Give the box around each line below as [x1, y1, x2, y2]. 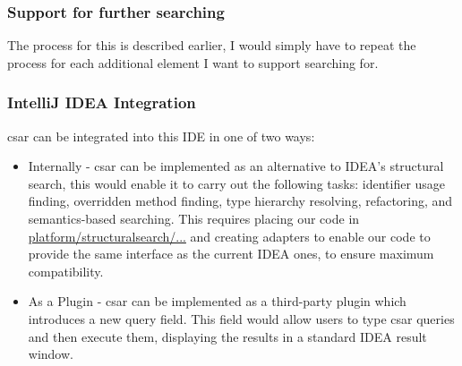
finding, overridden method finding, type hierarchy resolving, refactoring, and [28, 192, 453, 210]
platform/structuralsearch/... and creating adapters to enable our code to [28, 226, 431, 245]
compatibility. [28, 261, 104, 280]
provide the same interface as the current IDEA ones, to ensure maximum [28, 244, 434, 263]
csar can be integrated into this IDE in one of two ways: [7, 126, 315, 145]
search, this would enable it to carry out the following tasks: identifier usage [28, 174, 446, 192]
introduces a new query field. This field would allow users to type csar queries [28, 309, 455, 328]
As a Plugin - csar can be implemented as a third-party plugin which [28, 292, 406, 311]
